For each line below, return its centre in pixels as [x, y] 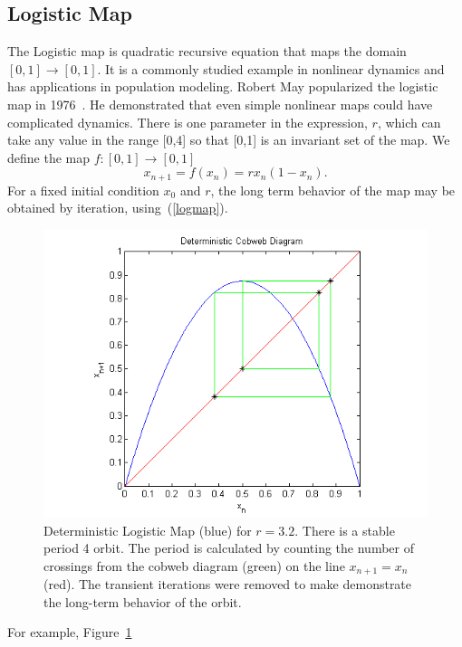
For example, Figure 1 [70, 632]
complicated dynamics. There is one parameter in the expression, [188, 122]
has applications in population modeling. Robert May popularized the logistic [223, 86]
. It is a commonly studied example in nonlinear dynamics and [271, 68]
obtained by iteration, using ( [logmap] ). [118, 208]
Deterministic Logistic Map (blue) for [148, 530]
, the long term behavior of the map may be [333, 190]
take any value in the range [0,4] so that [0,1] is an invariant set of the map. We [229, 140]
